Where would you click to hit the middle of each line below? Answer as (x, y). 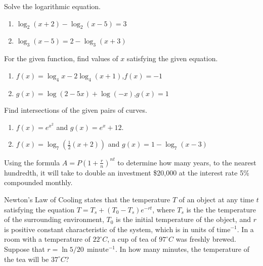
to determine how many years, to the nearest (187, 162)
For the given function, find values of (61, 58)
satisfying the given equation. (172, 58)
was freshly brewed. (206, 239)
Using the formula (32, 162)
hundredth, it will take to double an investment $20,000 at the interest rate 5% (127, 172)
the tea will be (27, 259)
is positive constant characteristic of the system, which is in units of (109, 229)
